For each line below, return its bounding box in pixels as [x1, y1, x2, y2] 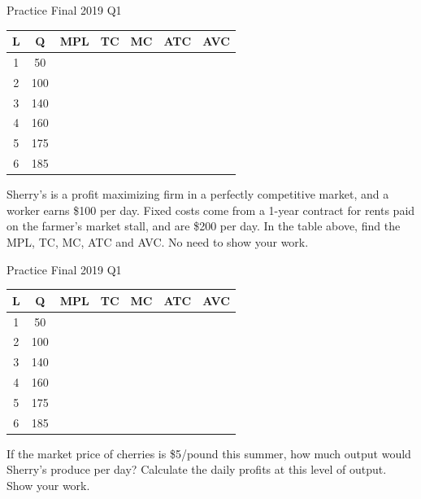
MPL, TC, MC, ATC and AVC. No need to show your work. [7, 234, 309, 251]
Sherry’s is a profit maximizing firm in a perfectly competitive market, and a [7, 186, 389, 203]
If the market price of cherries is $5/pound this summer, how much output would [7, 444, 411, 462]
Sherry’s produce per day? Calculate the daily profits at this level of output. [7, 461, 387, 478]
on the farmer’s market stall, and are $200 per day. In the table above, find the [7, 217, 401, 234]
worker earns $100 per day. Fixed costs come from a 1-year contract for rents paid [7, 201, 415, 218]
